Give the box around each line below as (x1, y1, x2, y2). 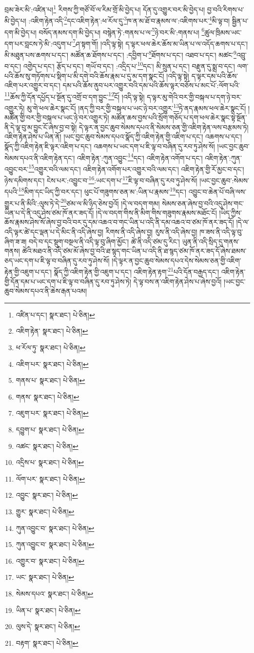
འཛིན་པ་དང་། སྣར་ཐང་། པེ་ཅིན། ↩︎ (16, 309, 95, 319)
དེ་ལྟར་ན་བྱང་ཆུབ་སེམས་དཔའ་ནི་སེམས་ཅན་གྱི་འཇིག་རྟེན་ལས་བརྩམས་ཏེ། (78, 122, 249, 132)
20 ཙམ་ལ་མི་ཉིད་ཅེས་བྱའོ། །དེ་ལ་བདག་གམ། (60, 196, 160, 208)
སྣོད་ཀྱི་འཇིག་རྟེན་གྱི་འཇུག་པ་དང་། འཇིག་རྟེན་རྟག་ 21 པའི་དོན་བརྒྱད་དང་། (54, 265, 219, 277)
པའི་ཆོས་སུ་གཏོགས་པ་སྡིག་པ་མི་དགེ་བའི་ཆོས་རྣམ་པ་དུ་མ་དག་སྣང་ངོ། (4, 70, 164, 81)
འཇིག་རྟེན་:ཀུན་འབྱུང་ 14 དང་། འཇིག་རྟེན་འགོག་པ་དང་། (77, 151, 203, 163)
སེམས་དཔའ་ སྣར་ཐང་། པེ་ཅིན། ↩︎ (16, 588, 94, 598)
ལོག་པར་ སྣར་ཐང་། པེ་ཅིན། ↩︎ (16, 473, 85, 484)
